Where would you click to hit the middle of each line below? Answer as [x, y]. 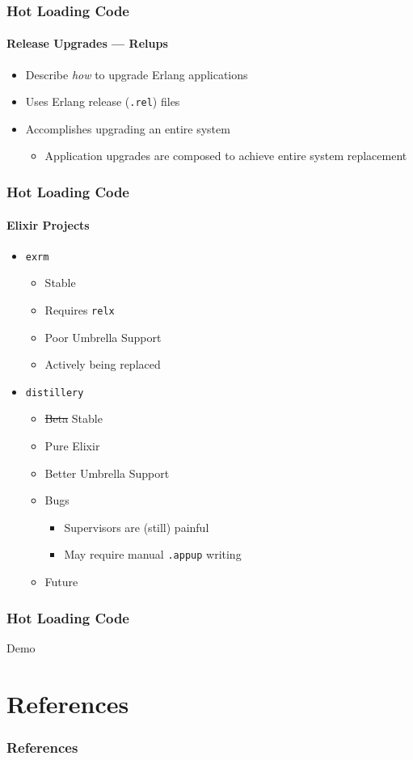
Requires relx [80, 309]
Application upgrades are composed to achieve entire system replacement [226, 156]
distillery [55, 393]
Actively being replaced [103, 364]
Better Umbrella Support [107, 473]
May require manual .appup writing [153, 554]
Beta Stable [74, 418]
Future [61, 582]
